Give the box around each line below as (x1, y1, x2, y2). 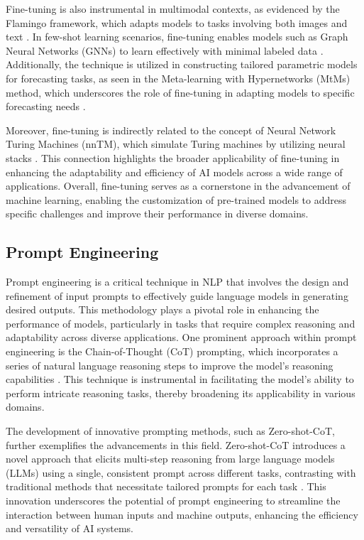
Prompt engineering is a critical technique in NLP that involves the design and (6, 274, 349, 289)
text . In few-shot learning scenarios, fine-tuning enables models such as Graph (6, 29, 348, 44)
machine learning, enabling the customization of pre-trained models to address (6, 192, 346, 207)
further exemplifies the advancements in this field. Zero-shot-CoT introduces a (6, 437, 346, 452)
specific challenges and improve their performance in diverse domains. (6, 206, 309, 221)
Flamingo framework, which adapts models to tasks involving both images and (6, 15, 348, 30)
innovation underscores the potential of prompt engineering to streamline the (6, 493, 341, 508)
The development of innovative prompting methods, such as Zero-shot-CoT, (6, 423, 335, 438)
